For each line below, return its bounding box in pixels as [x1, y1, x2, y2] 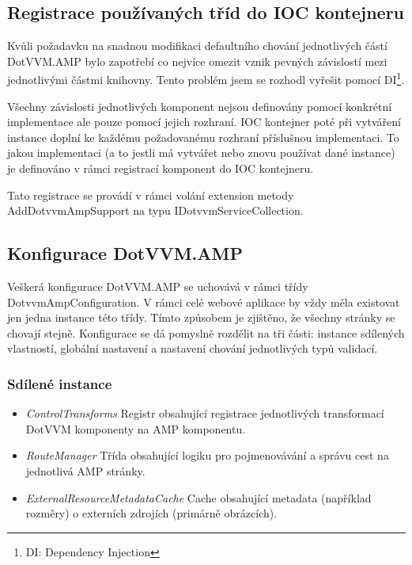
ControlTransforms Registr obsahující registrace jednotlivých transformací [25, 405, 384, 422]
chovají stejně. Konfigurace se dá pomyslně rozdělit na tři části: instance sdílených [7, 324, 405, 341]
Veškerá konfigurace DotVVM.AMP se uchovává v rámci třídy [7, 278, 308, 294]
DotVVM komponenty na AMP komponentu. [25, 420, 246, 437]
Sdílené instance [7, 373, 112, 393]
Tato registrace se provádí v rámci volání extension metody [7, 186, 294, 203]
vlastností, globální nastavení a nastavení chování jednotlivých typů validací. [7, 340, 378, 357]
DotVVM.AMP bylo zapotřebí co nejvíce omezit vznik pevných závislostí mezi [7, 52, 387, 69]
